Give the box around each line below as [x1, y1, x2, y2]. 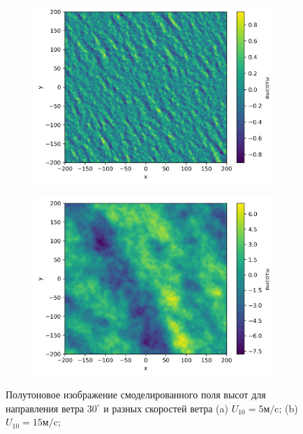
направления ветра [6, 400, 84, 415]
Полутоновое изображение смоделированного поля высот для [6, 387, 266, 402]
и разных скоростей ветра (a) [103, 400, 228, 415]
